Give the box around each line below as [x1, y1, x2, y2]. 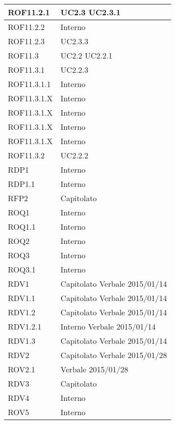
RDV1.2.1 [8, 321, 42, 332]
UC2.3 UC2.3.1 [60, 6, 121, 18]
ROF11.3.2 [8, 150, 45, 161]
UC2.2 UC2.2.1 [60, 50, 113, 61]
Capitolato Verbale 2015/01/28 [60, 349, 167, 361]
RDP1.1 [8, 178, 35, 189]
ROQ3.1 [8, 264, 36, 275]
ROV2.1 [8, 363, 35, 375]
